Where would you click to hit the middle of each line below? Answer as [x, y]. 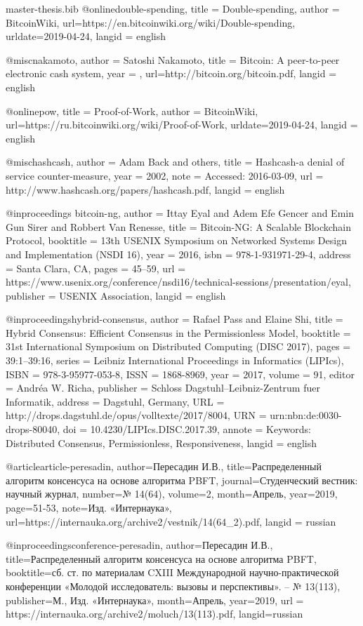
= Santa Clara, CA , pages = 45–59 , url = [96, 268]
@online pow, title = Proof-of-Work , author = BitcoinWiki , [132, 111]
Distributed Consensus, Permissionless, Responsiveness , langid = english [161, 442]
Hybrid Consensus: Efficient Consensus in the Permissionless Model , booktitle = [178, 332]
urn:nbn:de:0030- [306, 415]
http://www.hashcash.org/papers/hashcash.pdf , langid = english [145, 189]
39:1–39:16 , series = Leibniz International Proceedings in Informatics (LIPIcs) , [175, 360]
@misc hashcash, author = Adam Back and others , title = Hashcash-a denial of [175, 162]
